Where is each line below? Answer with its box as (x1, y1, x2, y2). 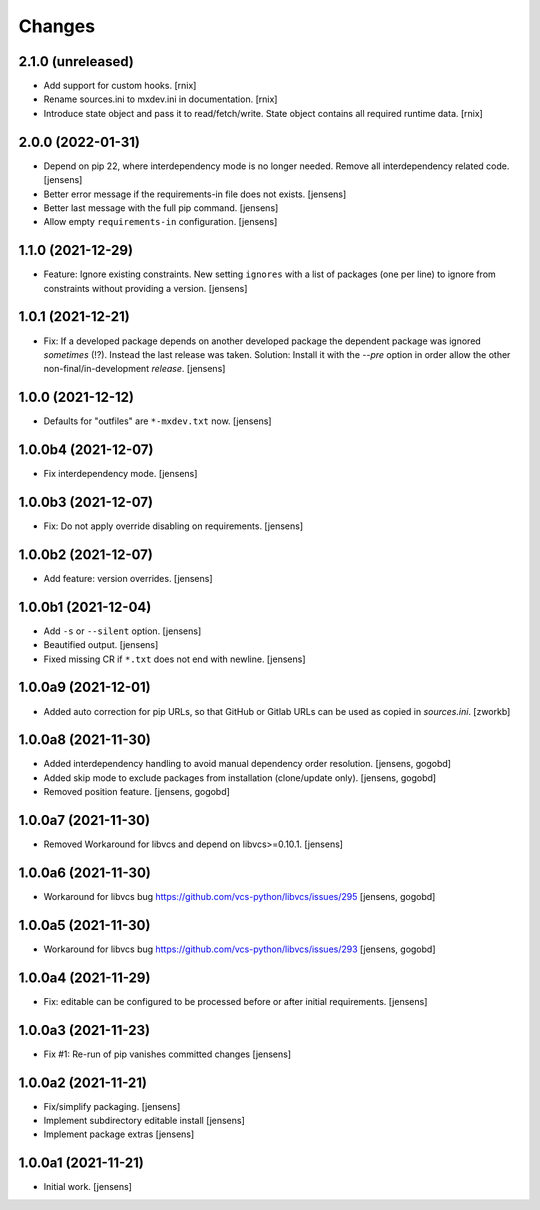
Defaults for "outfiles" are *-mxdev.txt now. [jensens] (43, 415, 272, 427)
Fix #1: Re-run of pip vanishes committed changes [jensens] (43, 1048, 292, 1060)
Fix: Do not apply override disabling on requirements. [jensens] (43, 520, 304, 532)
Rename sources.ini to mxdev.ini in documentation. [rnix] (43, 93, 278, 105)
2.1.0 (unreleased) (18, 53, 134, 70)
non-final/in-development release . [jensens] (43, 363, 226, 375)
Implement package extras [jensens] (43, 1128, 195, 1140)
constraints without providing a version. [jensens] (43, 282, 248, 294)
